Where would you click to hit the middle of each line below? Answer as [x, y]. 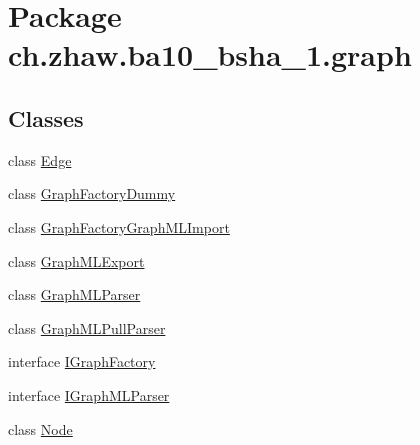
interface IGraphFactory [82, 361]
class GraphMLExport [76, 260]
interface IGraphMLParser [89, 394]
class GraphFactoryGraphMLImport [119, 226]
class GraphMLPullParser [87, 327]
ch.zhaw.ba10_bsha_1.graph [210, 54]
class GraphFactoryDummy [92, 193]
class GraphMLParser [74, 294]
